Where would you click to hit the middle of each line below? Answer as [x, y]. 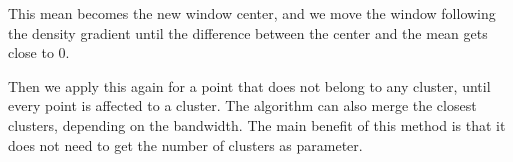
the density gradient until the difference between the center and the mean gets [248, 32]
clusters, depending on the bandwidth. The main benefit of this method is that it [257, 124]
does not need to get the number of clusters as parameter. [185, 144]
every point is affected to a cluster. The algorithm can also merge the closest [242, 105]
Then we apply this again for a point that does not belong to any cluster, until [249, 85]
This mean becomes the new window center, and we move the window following [252, 13]
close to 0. [39, 52]
